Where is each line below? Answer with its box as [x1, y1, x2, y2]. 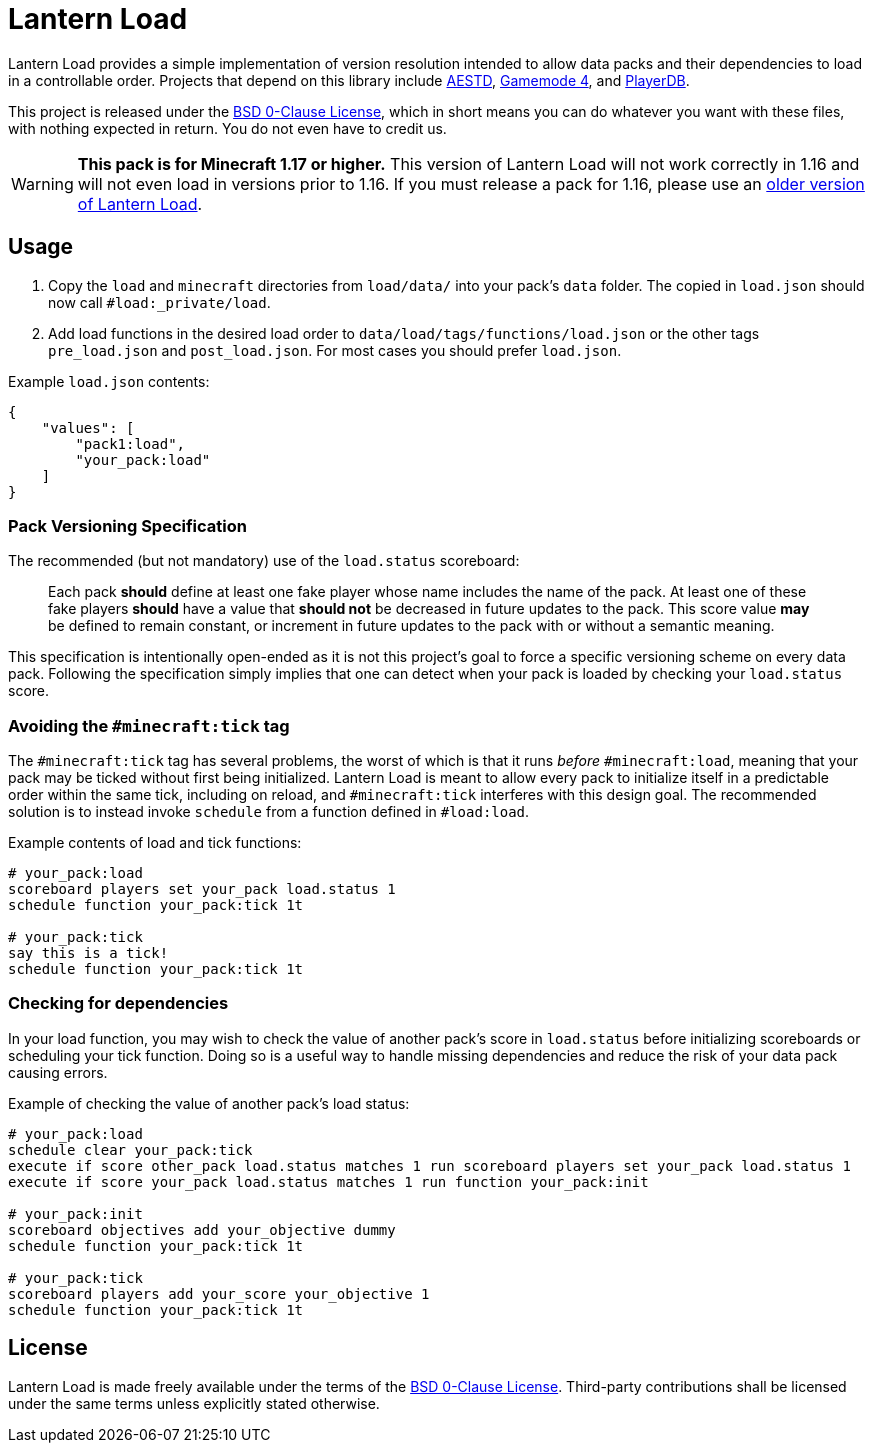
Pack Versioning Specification [8, 515, 247, 536]
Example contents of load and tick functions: [8, 834, 302, 852]
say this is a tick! [8, 945, 169, 962]
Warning [11, 173, 74, 194]
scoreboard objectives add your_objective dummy [8, 1221, 396, 1238]
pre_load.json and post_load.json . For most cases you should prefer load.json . [48, 341, 622, 359]
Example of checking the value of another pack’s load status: [8, 1094, 410, 1112]
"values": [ [41, 419, 135, 436]
